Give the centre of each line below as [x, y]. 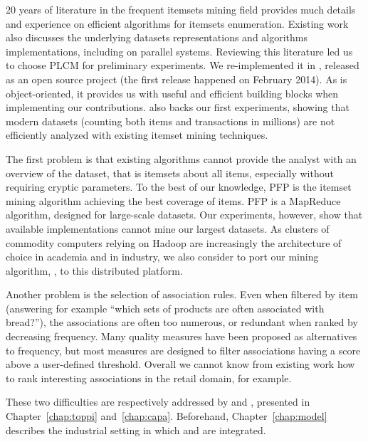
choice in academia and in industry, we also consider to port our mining [162, 257]
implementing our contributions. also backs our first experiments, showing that [178, 107]
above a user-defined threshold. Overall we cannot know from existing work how [180, 364]
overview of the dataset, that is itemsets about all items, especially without [170, 173]
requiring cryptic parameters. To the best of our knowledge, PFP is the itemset [179, 187]
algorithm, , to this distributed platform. [94, 270]
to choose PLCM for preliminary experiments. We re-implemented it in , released [183, 65]
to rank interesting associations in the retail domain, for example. [149, 378]
